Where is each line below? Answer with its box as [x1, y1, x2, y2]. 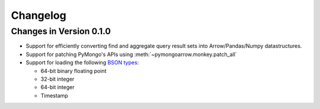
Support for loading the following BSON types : [25, 59, 139, 66]
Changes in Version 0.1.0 [11, 26, 111, 37]
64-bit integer [40, 84, 75, 91]
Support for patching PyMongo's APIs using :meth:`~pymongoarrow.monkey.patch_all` [25, 51, 237, 58]
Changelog [11, 9, 66, 22]
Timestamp [40, 92, 68, 99]
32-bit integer [40, 75, 75, 82]
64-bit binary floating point [40, 67, 107, 74]
